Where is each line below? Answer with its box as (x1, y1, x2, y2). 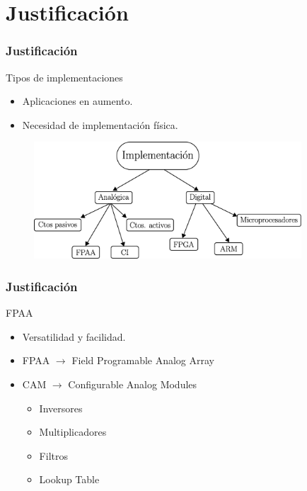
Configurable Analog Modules (68, 376, 197, 391)
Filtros (39, 448, 68, 463)
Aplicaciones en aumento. (22, 94, 133, 108)
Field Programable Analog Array (71, 353, 215, 368)
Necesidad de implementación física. (22, 117, 178, 132)
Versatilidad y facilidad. (22, 329, 126, 344)
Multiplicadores (39, 424, 107, 439)
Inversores (39, 400, 83, 415)
